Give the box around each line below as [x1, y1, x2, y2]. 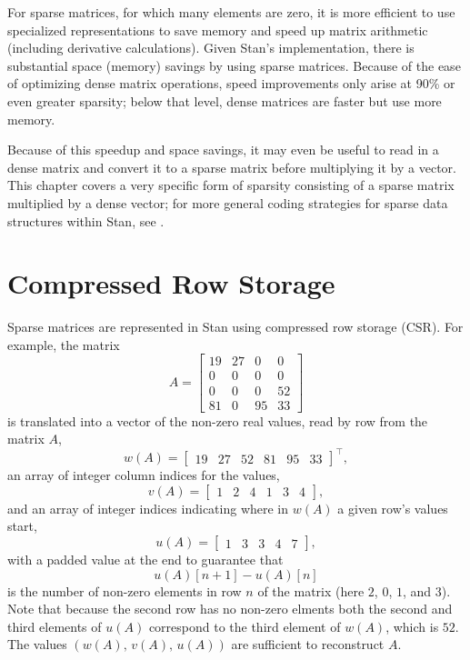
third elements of [7, 616, 102, 635]
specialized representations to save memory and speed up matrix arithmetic [7, 20, 428, 39]
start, [7, 516, 37, 535]
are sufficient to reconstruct [231, 635, 385, 654]
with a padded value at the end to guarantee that [7, 550, 284, 569]
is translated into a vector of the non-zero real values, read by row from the [7, 411, 428, 430]
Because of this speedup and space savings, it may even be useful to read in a [7, 140, 439, 159]
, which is [385, 616, 439, 635]
